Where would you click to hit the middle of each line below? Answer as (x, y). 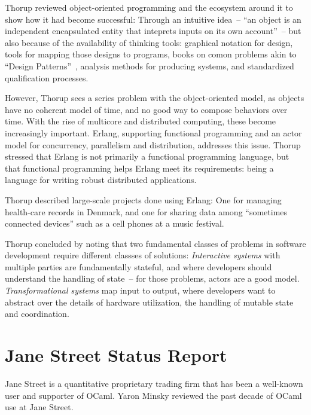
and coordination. (37, 314)
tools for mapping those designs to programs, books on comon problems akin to (151, 54)
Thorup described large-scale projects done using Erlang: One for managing (143, 199)
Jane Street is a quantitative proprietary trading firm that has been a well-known (154, 383)
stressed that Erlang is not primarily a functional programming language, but (147, 156)
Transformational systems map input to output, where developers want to (140, 290)
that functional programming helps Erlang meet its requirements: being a (139, 168)
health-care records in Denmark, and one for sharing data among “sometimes (146, 211)
